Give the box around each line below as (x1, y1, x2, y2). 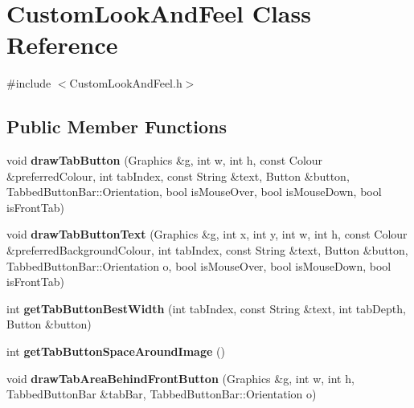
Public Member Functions (6, 114, 227, 139)
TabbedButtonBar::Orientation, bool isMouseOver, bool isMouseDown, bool (6, 183, 382, 200)
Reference (6, 28, 118, 61)
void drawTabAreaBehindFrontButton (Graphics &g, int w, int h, (6, 369, 355, 386)
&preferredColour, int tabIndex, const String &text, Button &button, (6, 167, 350, 184)
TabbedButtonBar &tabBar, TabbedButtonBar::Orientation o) (6, 386, 317, 402)
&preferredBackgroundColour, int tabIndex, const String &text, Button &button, (6, 242, 408, 259)
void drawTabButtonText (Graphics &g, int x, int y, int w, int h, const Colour (6, 226, 408, 243)
